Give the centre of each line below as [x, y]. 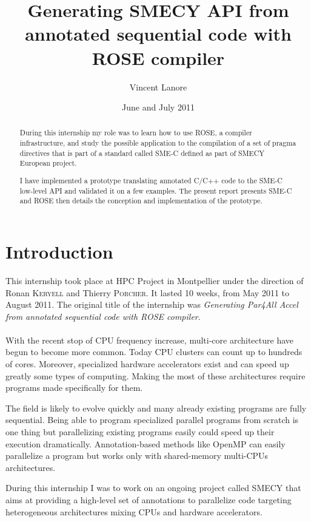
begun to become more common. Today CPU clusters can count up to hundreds [154, 352]
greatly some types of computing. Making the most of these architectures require [155, 375]
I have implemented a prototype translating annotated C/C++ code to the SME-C [151, 180]
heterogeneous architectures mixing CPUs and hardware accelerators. [134, 511]
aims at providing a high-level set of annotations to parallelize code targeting [149, 500]
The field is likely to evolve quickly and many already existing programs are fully [156, 408]
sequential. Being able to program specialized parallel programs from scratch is [152, 420]
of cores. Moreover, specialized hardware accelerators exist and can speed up [147, 364]
